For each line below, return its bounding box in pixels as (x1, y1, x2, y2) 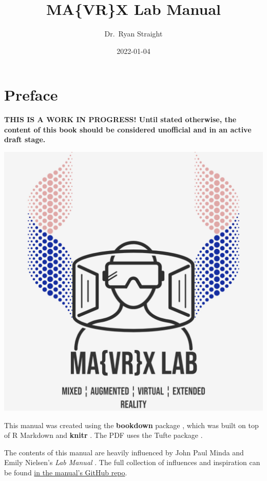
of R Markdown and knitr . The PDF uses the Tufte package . (4, 430, 203, 440)
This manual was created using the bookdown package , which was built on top (4, 419, 259, 430)
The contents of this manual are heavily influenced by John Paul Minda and (4, 447, 244, 457)
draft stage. (4, 134, 46, 145)
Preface (4, 84, 58, 105)
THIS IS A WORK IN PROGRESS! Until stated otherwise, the (4, 114, 237, 125)
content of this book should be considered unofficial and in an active (4, 124, 252, 134)
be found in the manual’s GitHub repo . (4, 467, 127, 477)
